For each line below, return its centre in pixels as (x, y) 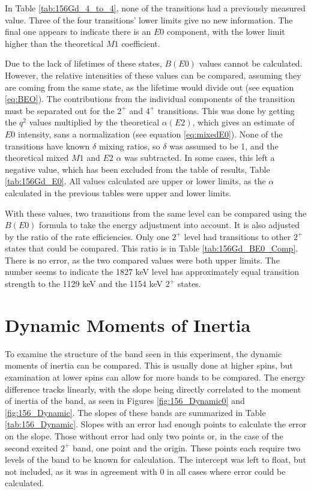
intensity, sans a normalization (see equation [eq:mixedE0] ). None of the (150, 134)
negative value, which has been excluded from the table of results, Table (137, 169)
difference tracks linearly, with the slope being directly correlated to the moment (153, 389)
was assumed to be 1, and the (224, 146)
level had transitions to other (237, 236)
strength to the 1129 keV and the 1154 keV (84, 284)
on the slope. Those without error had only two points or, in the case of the (144, 435)
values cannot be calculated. (251, 63)
